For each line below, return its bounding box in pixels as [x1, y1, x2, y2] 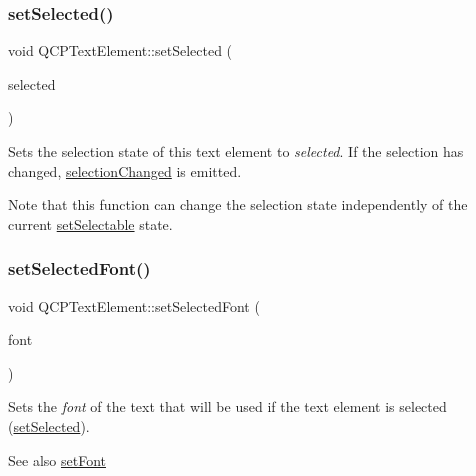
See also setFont [8, 449, 106, 470]
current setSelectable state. [8, 213, 173, 234]
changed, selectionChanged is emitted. [8, 160, 242, 181]
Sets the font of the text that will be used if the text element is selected [8, 396, 447, 417]
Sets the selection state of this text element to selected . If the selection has [8, 141, 464, 161]
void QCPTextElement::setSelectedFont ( [8, 295, 260, 316]
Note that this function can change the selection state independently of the [8, 194, 468, 215]
